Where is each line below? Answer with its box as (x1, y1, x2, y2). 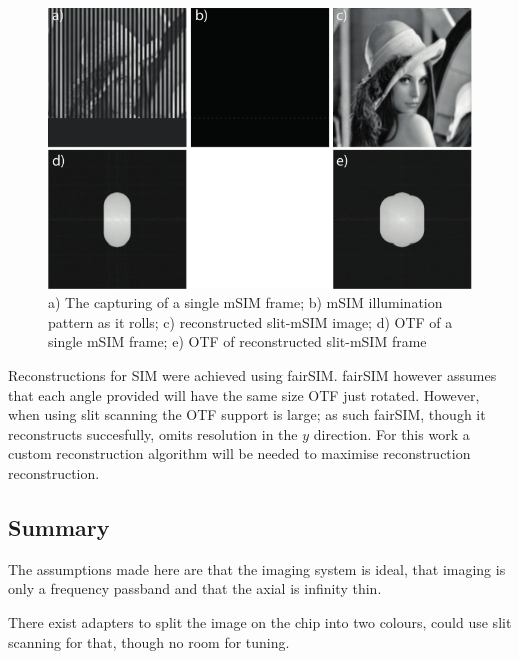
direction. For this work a (313, 423, 470, 444)
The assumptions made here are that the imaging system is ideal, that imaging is (8, 558, 506, 579)
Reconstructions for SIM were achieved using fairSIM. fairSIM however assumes (8, 365, 497, 386)
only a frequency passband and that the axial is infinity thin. (8, 578, 382, 599)
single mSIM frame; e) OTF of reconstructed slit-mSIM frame (48, 331, 427, 352)
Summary (8, 511, 110, 542)
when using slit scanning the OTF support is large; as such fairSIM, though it (8, 404, 486, 425)
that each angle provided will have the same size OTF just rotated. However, (8, 384, 480, 405)
